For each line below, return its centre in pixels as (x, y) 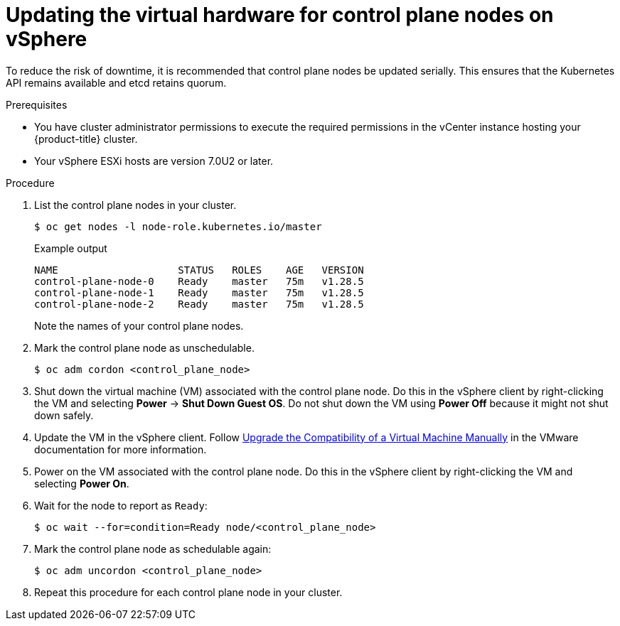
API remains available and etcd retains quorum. (116, 82)
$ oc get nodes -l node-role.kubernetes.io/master (178, 226)
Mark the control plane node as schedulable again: (153, 549)
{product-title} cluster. (86, 139)
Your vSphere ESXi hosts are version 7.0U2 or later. (154, 161)
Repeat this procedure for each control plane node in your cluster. (188, 592)
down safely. (64, 415)
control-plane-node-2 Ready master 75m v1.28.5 (199, 304)
